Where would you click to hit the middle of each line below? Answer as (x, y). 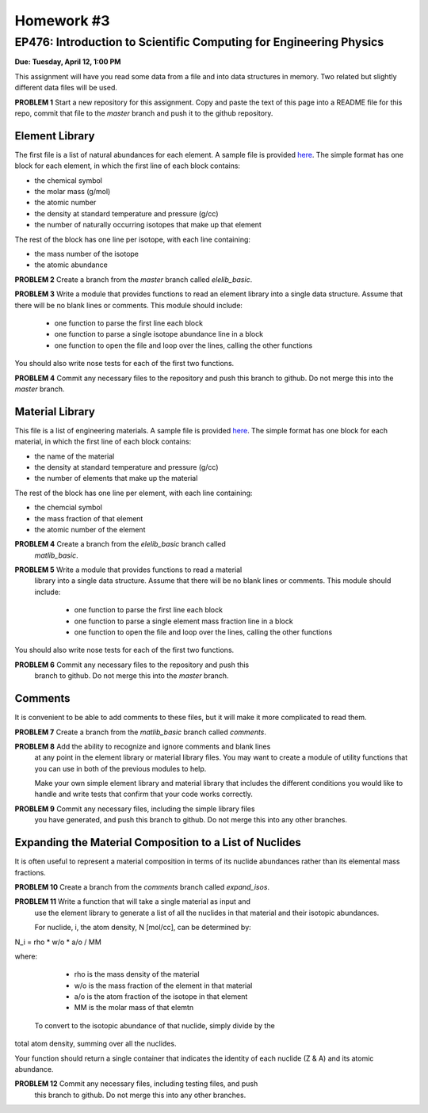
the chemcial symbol (69, 508)
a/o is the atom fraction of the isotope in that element (161, 997)
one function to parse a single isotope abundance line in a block (159, 334)
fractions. (31, 872)
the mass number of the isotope (86, 253)
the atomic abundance (71, 265)
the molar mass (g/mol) (73, 192)
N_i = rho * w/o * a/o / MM (58, 942)
